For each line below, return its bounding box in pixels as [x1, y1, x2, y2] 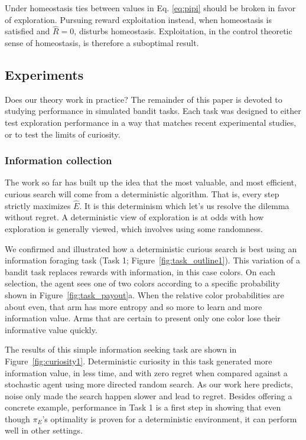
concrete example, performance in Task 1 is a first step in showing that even [5, 401, 281, 413]
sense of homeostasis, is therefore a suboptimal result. [5, 37, 199, 48]
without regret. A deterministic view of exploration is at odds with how [5, 211, 264, 223]
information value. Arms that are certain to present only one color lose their [5, 312, 281, 324]
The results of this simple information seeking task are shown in [5, 343, 237, 356]
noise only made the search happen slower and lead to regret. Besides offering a [5, 389, 292, 402]
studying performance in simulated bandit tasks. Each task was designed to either [5, 105, 301, 117]
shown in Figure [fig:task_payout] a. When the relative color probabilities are [5, 288, 284, 301]
